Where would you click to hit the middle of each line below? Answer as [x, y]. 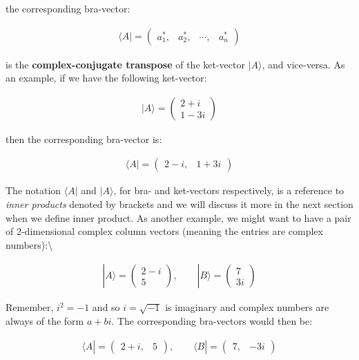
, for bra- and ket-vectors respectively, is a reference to [229, 190]
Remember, [30, 307]
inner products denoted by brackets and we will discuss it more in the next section [179, 204]
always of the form [45, 321]
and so [106, 307]
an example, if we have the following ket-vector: [106, 78]
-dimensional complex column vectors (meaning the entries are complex [172, 231]
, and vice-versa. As [303, 64]
